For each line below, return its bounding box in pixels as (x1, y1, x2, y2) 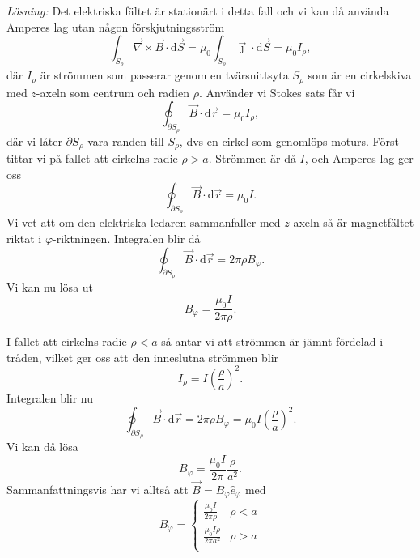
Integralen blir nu (6, 389, 94, 406)
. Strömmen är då (208, 150, 296, 167)
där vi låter (6, 132, 62, 149)
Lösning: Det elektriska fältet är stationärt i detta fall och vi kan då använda (6, 2, 389, 19)
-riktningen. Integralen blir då (53, 230, 201, 247)
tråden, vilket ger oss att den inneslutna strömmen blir (6, 348, 279, 365)
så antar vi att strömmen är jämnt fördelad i (161, 333, 384, 350)
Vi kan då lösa (6, 438, 78, 455)
